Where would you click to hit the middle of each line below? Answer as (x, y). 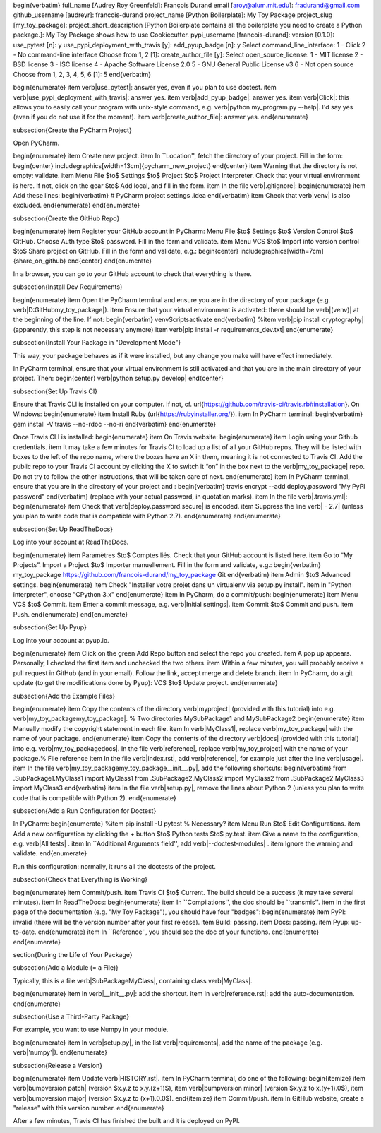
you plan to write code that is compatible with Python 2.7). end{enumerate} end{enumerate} (147, 516)
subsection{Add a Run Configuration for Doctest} (85, 811)
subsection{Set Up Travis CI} (55, 391)
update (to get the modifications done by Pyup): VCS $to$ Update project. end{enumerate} (145, 683)
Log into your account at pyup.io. (61, 640)
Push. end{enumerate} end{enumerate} (71, 614)
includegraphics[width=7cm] (282, 251)
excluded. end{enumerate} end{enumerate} (77, 206)
